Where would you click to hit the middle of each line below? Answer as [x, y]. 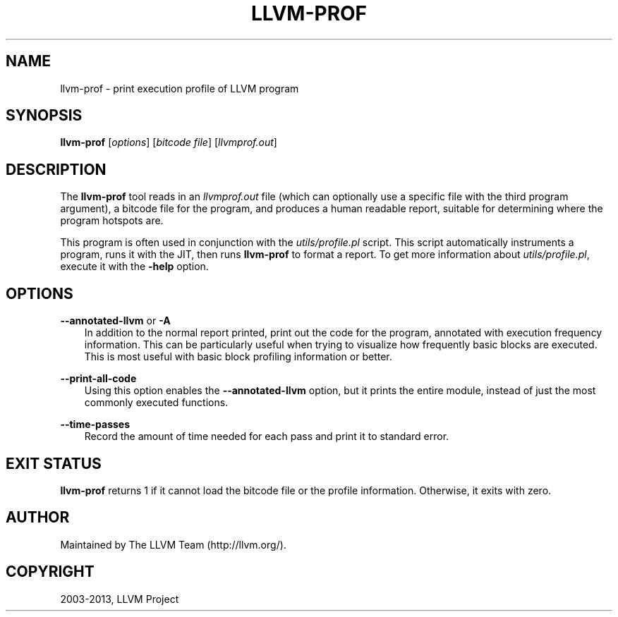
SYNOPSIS [44, 116]
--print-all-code [98, 379]
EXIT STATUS [54, 463]
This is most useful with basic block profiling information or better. [238, 357]
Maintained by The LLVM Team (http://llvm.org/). [173, 544]
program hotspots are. [112, 221]
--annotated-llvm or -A [115, 321]
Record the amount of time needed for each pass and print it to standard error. [267, 436]
